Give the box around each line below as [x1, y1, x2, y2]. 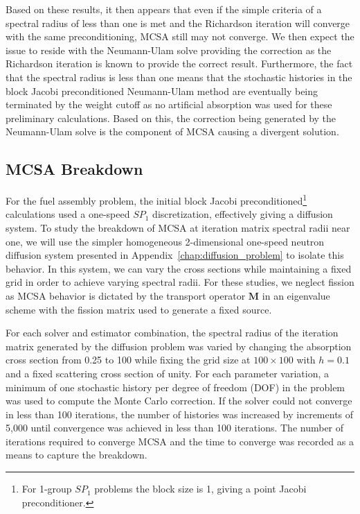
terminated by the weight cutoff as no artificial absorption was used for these [6, 97, 332, 112]
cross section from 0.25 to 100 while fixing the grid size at [6, 352, 251, 367]
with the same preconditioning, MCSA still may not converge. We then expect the [6, 29, 354, 44]
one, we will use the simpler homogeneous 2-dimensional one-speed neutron [6, 234, 325, 248]
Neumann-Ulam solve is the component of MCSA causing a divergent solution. [6, 124, 339, 139]
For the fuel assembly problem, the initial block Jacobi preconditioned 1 [6, 191, 307, 207]
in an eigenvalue [262, 288, 330, 302]
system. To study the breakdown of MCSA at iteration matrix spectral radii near [6, 220, 350, 234]
